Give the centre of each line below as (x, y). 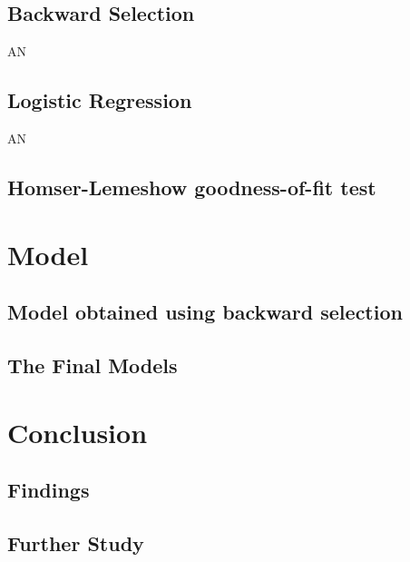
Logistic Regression (100, 100)
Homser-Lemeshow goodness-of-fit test (192, 187)
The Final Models (93, 365)
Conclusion (78, 432)
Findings (49, 490)
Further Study (76, 542)
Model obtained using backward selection (205, 312)
